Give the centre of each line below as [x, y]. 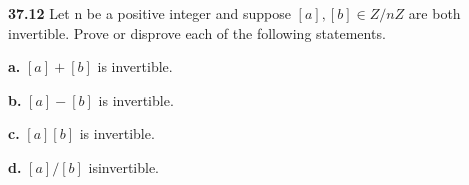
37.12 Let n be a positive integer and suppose [149, 13]
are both [434, 13]
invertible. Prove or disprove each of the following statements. [197, 32]
